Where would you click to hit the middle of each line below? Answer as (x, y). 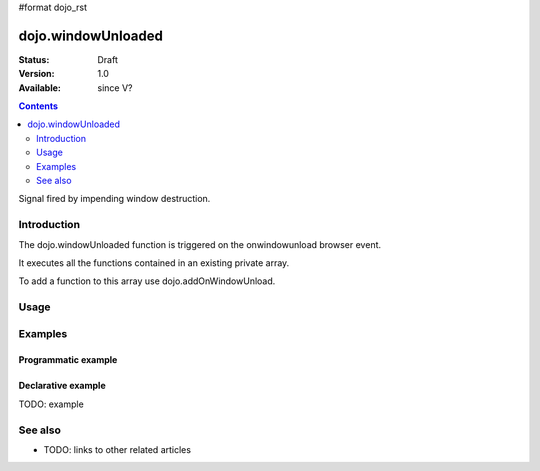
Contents (38, 106)
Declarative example (62, 386)
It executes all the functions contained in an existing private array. (154, 262)
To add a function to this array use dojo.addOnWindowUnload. (147, 281)
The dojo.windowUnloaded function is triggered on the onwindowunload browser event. (200, 244)
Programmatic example (68, 360)
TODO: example (51, 404)
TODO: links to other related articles (117, 449)
